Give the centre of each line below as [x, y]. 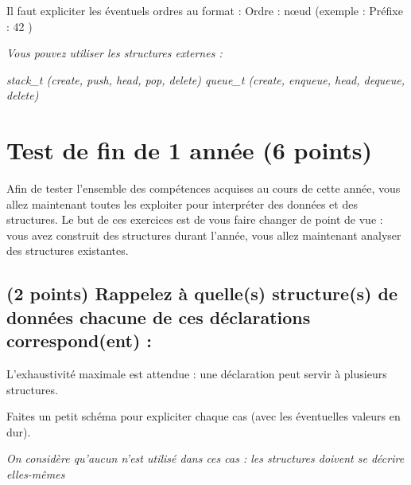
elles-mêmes [36, 474]
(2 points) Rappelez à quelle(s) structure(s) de [202, 293]
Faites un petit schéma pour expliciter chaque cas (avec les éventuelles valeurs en [204, 416]
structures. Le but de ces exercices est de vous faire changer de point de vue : [195, 219]
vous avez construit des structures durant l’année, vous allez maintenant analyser [204, 235]
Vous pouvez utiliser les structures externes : [114, 53]
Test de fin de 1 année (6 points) [190, 150]
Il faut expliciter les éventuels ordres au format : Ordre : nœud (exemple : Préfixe [205, 10]
